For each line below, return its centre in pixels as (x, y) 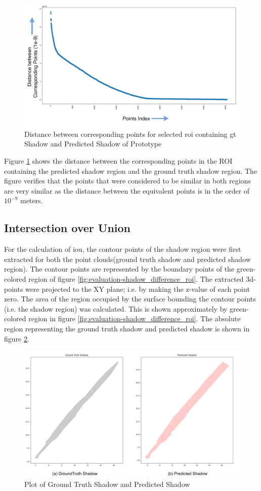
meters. (31, 200)
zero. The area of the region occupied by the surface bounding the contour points (130, 299)
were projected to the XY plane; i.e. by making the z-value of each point (138, 289)
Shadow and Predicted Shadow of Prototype (93, 144)
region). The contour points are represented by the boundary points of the (119, 269)
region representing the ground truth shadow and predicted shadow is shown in (127, 328)
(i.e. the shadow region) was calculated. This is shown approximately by (116, 308)
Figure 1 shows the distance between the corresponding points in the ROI (118, 161)
